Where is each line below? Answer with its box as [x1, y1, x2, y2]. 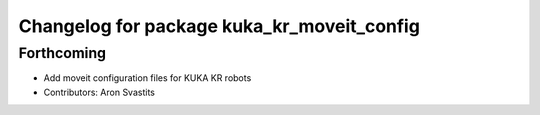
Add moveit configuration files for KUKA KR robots [43, 72, 252, 84]
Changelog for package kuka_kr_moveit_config [18, 15, 420, 37]
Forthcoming [18, 44, 107, 62]
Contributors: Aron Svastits [43, 86, 155, 98]
